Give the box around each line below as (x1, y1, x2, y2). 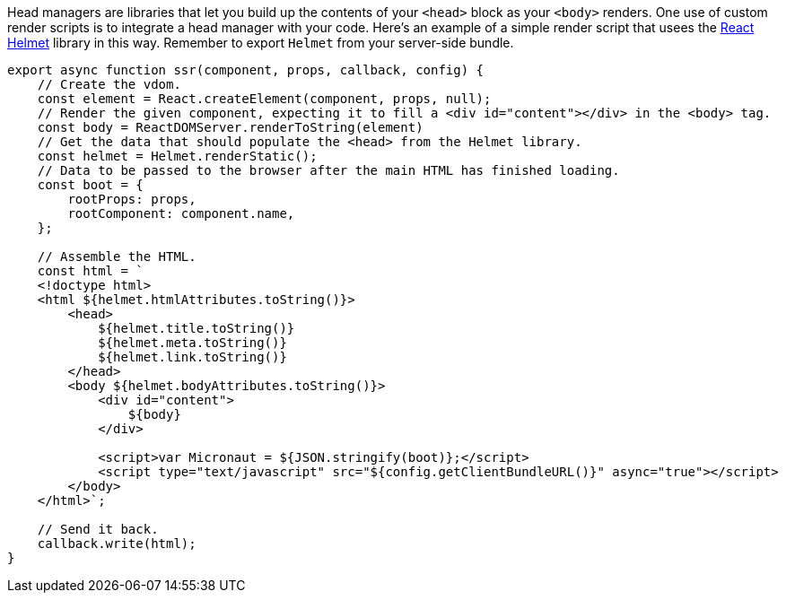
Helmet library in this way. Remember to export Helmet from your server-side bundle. (7, 35, 514, 50)
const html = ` (37, 264, 144, 278)
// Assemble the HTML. (37, 249, 196, 264)
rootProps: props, (67, 192, 196, 206)
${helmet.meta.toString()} (98, 335, 287, 350)
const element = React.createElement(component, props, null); (37, 91, 492, 106)
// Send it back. (37, 522, 159, 536)
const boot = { (37, 178, 144, 192)
